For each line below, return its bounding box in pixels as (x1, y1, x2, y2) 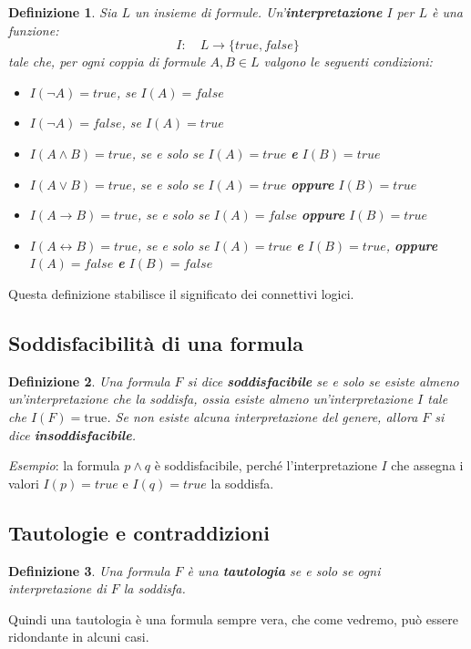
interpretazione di (8, 579, 107, 598)
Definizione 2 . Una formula (8, 371, 170, 390)
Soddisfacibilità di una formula (8, 328, 303, 356)
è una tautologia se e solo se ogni (187, 561, 381, 580)
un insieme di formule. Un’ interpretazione (134, 3, 383, 21)
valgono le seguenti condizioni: (263, 52, 433, 71)
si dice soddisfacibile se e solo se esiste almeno (187, 371, 459, 390)
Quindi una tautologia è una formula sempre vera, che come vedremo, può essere (8, 609, 458, 628)
